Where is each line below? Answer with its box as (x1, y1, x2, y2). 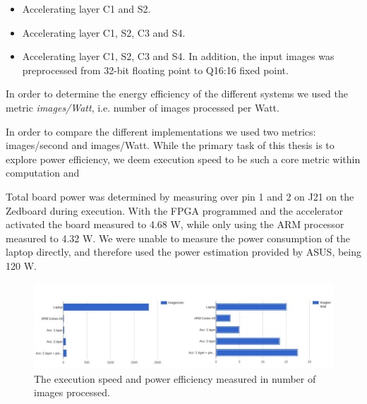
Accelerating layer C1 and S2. (22, 1, 151, 16)
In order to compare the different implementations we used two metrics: (6, 124, 316, 138)
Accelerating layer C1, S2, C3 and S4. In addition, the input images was (22, 49, 335, 64)
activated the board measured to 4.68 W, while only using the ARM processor (6, 217, 344, 232)
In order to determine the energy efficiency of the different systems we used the (6, 86, 348, 101)
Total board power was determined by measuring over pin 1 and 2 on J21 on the (6, 189, 354, 203)
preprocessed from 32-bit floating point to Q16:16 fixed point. (22, 62, 289, 77)
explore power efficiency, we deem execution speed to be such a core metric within (6, 151, 361, 166)
